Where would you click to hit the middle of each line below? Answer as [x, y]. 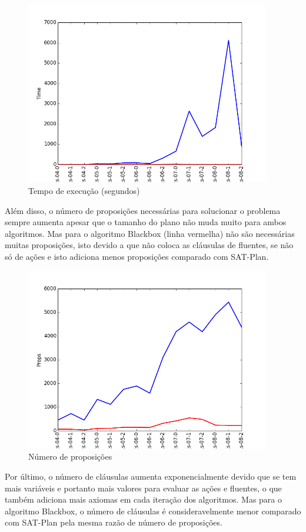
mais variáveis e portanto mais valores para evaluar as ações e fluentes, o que [143, 488]
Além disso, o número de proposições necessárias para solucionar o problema [143, 210]
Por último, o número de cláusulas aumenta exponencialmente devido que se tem [151, 476]
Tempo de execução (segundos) [84, 190]
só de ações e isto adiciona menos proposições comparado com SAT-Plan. [137, 256]
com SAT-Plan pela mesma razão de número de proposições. [114, 522]
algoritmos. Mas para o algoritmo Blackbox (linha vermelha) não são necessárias [150, 233]
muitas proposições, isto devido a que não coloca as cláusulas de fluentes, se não [149, 245]
